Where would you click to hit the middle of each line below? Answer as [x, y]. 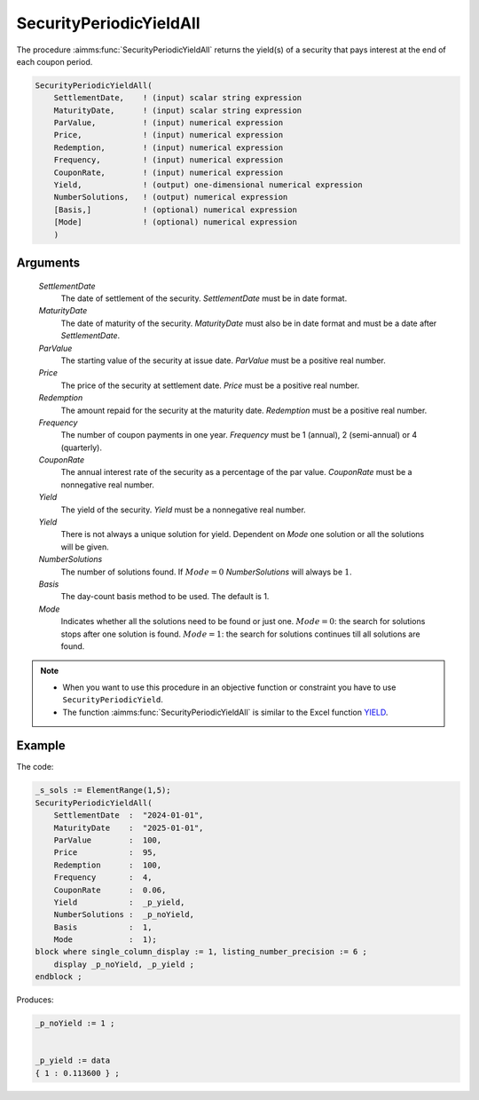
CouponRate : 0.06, [110, 890]
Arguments [48, 263]
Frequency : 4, [103, 878]
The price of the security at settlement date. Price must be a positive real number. [210, 385]
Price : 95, [105, 853]
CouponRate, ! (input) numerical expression [169, 172]
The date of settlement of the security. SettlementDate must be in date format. [204, 298]
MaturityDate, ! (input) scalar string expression [178, 110]
